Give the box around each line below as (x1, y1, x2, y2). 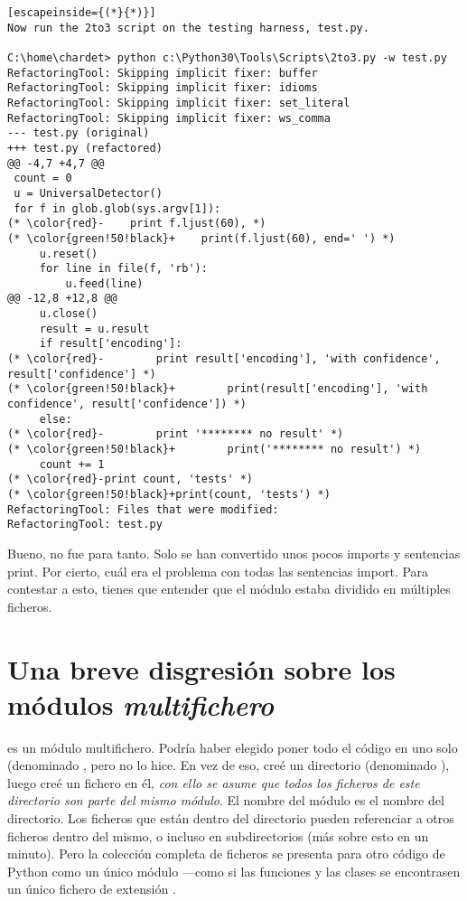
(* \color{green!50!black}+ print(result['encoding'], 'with (7, 382, 428, 396)
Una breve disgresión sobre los (7, 650, 396, 687)
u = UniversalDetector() (14, 186, 163, 200)
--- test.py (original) (7, 127, 150, 140)
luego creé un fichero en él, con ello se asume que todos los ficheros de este (7, 773, 420, 792)
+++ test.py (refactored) (7, 141, 163, 155)
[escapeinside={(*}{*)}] (7, 6, 156, 19)
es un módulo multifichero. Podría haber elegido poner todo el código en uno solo (7, 737, 458, 756)
